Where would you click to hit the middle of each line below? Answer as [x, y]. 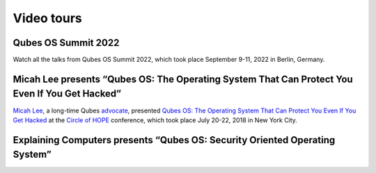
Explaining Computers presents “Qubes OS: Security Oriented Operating [174, 140]
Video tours [48, 18]
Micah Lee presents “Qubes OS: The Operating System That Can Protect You [183, 79]
